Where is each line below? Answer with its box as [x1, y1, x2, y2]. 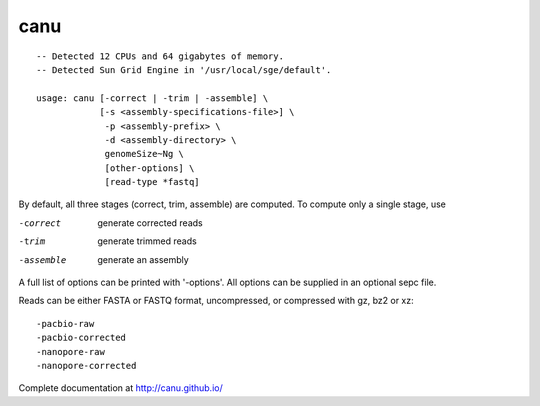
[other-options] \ [104, 162, 195, 174]
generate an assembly [97, 253, 189, 265]
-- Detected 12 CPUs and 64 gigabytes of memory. [36, 50, 285, 62]
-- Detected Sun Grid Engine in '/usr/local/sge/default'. [36, 64, 332, 75]
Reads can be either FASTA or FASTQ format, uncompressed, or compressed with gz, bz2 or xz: [18, 295, 414, 307]
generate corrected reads [97, 216, 204, 229]
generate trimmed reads [97, 235, 197, 247]
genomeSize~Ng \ [104, 148, 185, 160]
